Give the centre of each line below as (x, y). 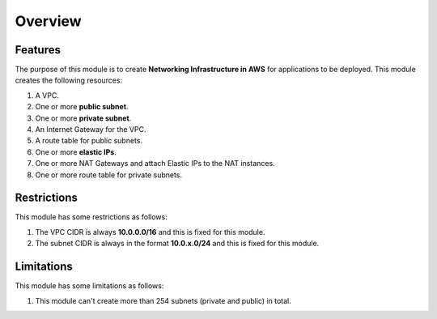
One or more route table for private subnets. (108, 175)
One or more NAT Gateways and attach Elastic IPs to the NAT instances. (155, 164)
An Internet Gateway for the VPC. (91, 130)
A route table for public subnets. (89, 141)
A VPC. (47, 95)
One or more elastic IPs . (76, 152)
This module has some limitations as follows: (89, 286)
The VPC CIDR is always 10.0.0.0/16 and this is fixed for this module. (150, 232)
